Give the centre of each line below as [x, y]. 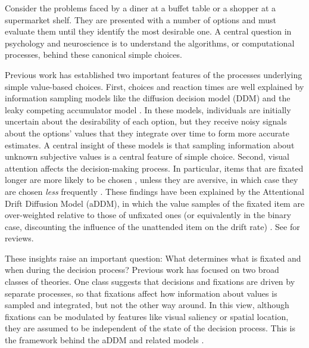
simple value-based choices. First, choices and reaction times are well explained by [154, 86]
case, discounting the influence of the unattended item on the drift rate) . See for [152, 226]
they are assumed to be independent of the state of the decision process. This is [150, 328]
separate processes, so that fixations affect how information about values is [141, 293]
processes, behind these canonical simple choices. [93, 55]
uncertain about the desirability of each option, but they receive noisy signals [146, 121]
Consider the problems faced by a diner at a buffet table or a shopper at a [141, 8]
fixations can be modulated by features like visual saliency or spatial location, [147, 316]
